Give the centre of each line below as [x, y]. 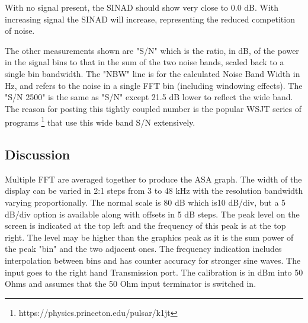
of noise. [20, 31]
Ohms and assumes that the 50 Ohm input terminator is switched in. [131, 284]
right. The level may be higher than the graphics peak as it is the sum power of [149, 237]
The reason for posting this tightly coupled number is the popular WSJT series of [153, 108]
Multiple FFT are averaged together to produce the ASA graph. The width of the [153, 179]
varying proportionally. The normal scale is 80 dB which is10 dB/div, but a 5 [145, 202]
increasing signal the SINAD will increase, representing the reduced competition [150, 19]
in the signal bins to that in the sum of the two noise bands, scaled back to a [145, 62]
